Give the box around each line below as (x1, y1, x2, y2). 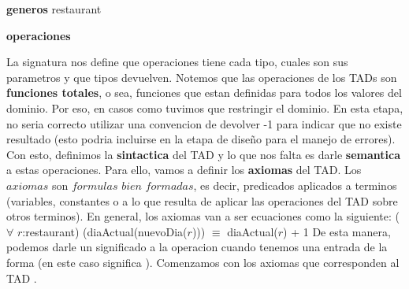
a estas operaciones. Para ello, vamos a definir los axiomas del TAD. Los (6, 161, 362, 178)
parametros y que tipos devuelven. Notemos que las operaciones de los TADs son (6, 69, 397, 85)
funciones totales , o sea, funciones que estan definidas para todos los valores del (6, 84, 402, 101)
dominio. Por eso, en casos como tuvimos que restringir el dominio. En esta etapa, (6, 99, 403, 116)
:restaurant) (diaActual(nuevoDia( (22, 223, 188, 239)
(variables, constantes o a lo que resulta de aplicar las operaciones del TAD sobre (6, 192, 398, 209)
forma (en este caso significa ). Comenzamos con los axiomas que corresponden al (6, 254, 400, 270)
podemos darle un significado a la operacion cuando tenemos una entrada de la (6, 239, 388, 255)
